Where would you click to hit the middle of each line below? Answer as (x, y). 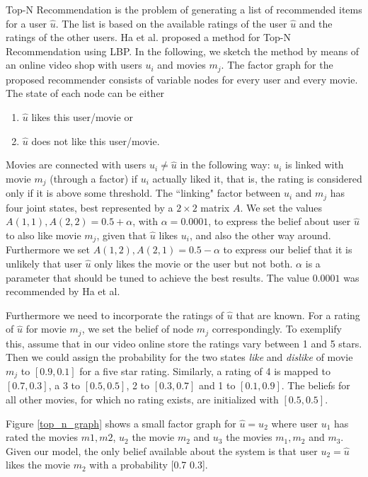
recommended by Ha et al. (63, 291)
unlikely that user (44, 263)
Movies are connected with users (76, 165)
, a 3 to (64, 385)
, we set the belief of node (138, 329)
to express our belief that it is (288, 249)
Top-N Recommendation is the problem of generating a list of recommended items (184, 9)
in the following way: (225, 165)
